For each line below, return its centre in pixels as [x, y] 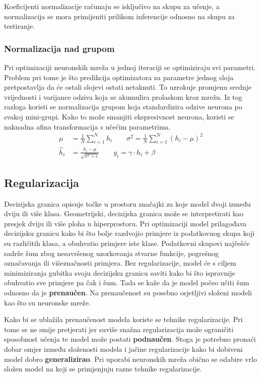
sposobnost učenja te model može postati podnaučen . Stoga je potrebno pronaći [130, 339]
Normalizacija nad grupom [59, 48]
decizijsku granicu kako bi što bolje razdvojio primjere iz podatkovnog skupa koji [129, 233]
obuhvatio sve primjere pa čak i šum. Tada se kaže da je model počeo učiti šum [127, 282]
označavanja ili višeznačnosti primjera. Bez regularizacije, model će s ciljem [120, 263]
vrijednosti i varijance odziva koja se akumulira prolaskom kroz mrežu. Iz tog [123, 97]
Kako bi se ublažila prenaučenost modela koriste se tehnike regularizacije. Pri [123, 319]
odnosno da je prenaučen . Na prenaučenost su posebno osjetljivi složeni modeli [128, 292]
